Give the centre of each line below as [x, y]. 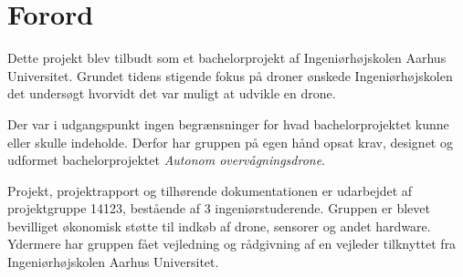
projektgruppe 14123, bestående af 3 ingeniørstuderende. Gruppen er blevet [219, 208]
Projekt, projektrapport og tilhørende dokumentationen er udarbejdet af [210, 190]
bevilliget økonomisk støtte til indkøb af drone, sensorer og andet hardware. [219, 226]
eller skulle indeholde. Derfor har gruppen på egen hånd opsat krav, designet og [230, 142]
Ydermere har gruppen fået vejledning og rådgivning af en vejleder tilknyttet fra [232, 244]
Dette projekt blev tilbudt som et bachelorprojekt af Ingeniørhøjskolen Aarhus [227, 58]
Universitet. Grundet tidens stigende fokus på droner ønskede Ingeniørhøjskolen [230, 75]
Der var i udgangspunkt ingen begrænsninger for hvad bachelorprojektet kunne [228, 123]
